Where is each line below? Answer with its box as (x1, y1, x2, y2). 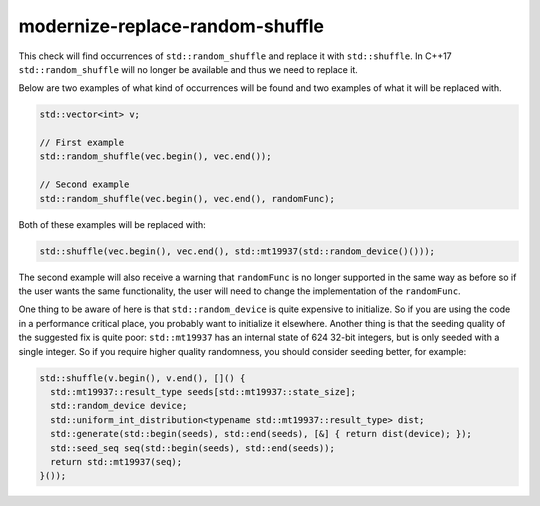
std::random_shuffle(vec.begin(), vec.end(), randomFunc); (39, 193, 335, 204)
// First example (39, 137, 125, 149)
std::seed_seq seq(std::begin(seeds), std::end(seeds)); (50, 442, 335, 454)
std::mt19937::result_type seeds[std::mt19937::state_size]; (50, 386, 357, 397)
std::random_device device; (50, 400, 188, 412)
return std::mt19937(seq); (50, 456, 183, 467)
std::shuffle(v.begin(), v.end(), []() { (39, 372, 246, 384)
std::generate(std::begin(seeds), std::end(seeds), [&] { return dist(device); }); (50, 428, 472, 440)
